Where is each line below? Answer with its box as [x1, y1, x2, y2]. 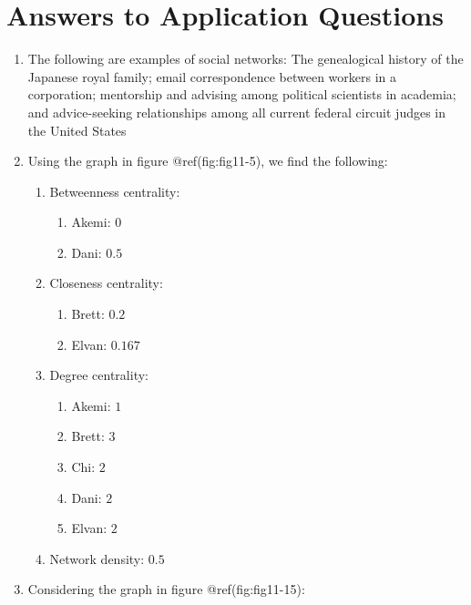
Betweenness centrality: [49, 181, 180, 200]
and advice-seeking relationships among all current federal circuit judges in [27, 102, 446, 121]
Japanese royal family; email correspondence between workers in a [27, 67, 397, 86]
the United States [27, 120, 127, 139]
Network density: [49, 549, 145, 568]
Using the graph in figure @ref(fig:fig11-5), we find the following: [27, 151, 388, 170]
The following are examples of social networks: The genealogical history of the [27, 49, 464, 68]
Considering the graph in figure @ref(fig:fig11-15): [27, 579, 305, 599]
